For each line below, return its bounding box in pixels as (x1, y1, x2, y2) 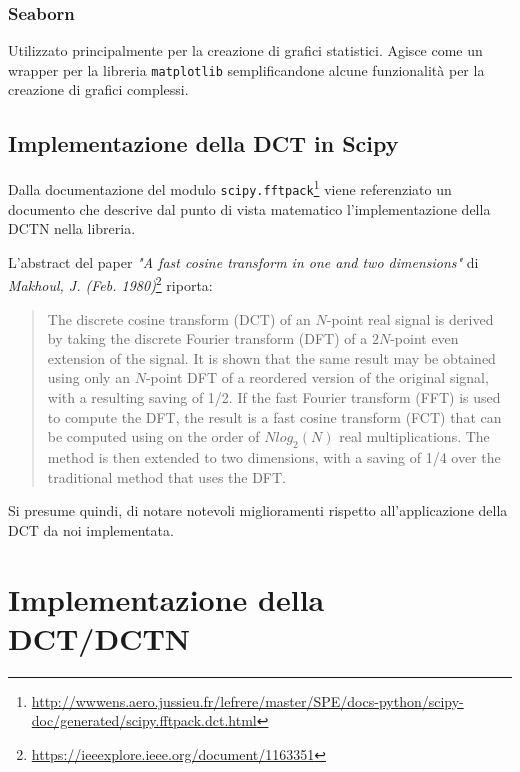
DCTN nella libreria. (8, 218, 136, 239)
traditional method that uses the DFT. (47, 466, 287, 487)
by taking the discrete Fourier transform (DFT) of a (47, 328, 368, 349)
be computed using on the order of (47, 426, 260, 447)
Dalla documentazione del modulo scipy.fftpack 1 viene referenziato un (8, 176, 452, 199)
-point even (390, 328, 459, 349)
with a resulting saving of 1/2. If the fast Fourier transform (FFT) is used (47, 386, 501, 407)
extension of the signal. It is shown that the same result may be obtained (47, 347, 496, 368)
